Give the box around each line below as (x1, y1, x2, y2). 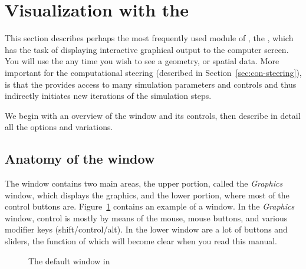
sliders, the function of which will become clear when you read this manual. (5, 235, 277, 247)
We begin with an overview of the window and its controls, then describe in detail (5, 109, 301, 121)
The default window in (28, 254, 110, 267)
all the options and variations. (5, 121, 113, 133)
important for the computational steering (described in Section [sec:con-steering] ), (5, 66, 302, 78)
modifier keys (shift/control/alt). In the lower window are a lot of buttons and (5, 223, 288, 235)
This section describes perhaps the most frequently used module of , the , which (5, 32, 294, 44)
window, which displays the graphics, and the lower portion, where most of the (5, 188, 289, 201)
